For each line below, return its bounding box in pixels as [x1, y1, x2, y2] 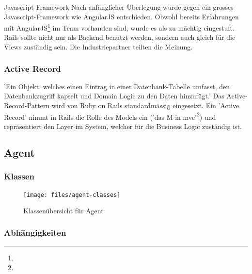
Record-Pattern [4, 100, 50, 111]
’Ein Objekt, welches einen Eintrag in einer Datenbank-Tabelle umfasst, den [4, 81, 230, 91]
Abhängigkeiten [4, 226, 66, 238]
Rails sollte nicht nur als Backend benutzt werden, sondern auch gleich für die [4, 32, 236, 42]
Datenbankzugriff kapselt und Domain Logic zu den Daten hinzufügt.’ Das [4, 91, 224, 101]
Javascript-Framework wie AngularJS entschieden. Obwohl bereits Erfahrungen [4, 11, 239, 21]
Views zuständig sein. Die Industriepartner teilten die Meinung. [4, 42, 193, 52]
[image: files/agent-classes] [23, 192, 121, 199]
